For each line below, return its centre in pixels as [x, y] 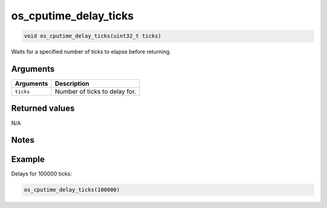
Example [28, 159]
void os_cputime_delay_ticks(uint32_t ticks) [93, 36]
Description [72, 83]
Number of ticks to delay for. [95, 92]
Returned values [43, 109]
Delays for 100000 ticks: [41, 174]
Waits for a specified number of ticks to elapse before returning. [91, 52]
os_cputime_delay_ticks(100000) [72, 190]
